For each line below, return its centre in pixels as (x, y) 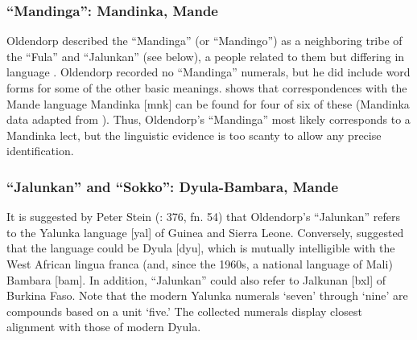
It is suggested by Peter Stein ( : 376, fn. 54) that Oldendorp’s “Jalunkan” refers (204, 217)
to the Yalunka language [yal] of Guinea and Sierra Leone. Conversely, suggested (205, 232)
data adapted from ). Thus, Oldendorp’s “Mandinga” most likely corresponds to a (208, 119)
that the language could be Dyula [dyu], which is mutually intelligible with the (201, 248)
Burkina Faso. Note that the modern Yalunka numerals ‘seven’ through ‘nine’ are (207, 295)
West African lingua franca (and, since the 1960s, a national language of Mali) (200, 263)
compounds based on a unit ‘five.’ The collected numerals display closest (184, 311)
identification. (40, 151)
